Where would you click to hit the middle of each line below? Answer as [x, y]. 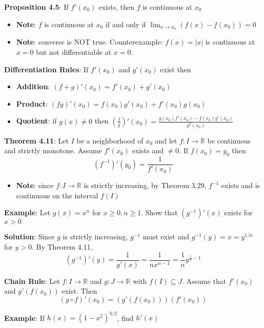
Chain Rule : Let [32, 281]
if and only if [126, 24]
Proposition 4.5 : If [36, 7]
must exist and [166, 237]
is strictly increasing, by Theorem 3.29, [145, 185]
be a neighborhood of [110, 140]
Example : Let [27, 212]
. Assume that [204, 281]
